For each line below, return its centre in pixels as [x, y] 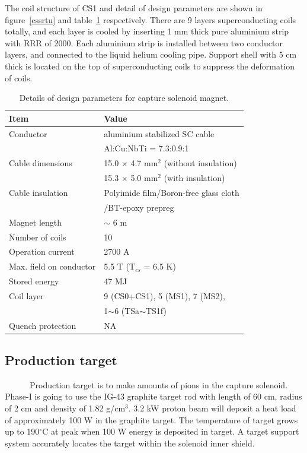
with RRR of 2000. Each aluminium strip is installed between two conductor [144, 42]
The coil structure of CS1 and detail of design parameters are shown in [134, 8]
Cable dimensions [41, 163]
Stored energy [34, 281]
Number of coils [38, 237]
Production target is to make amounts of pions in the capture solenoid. [159, 384]
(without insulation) [200, 163]
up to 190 [22, 431]
